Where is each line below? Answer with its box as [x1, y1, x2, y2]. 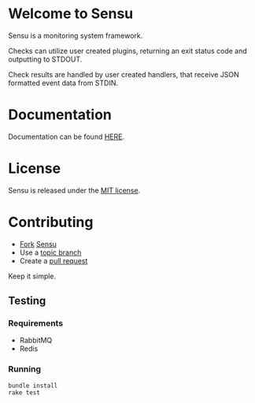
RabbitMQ [19, 336, 53, 345]
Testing [8, 294, 46, 308]
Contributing [8, 214, 94, 231]
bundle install [8, 382, 58, 390]
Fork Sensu [19, 239, 57, 248]
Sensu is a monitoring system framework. [8, 31, 143, 40]
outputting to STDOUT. [8, 54, 83, 64]
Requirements [8, 318, 64, 329]
